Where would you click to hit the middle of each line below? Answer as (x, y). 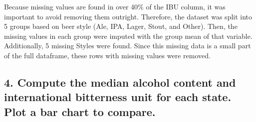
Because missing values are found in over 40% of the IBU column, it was (115, 6)
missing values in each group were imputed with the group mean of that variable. (128, 36)
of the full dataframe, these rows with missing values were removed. (107, 55)
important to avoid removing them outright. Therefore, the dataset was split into (128, 16)
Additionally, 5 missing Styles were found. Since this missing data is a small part (128, 46)
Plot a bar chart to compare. (80, 111)
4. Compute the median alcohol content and (120, 82)
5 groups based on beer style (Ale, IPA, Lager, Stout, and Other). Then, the (121, 26)
